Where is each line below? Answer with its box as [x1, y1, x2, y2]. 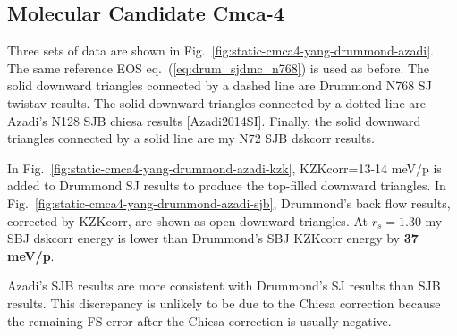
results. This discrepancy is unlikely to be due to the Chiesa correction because [7, 293, 441, 312]
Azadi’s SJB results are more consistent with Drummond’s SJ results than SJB [7, 276, 441, 295]
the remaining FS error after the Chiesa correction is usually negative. [7, 311, 392, 330]
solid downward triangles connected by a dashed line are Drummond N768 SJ [7, 76, 432, 95]
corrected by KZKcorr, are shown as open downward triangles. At [7, 211, 368, 230]
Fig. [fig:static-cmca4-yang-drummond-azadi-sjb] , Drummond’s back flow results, [7, 193, 451, 212]
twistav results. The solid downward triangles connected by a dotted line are [7, 93, 426, 112]
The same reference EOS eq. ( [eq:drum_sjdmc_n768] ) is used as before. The [7, 58, 430, 77]
